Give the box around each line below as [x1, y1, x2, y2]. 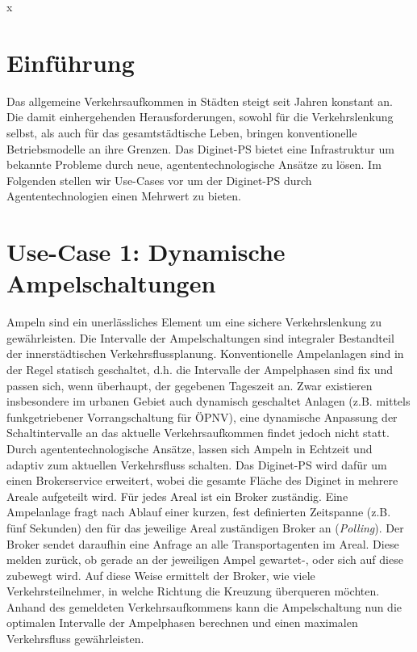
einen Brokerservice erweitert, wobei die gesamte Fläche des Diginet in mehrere [6, 472, 398, 489]
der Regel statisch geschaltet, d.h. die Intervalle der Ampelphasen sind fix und [6, 360, 394, 377]
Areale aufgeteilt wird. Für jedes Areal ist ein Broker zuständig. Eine [6, 487, 348, 504]
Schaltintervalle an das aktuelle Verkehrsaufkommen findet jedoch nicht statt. [6, 424, 390, 441]
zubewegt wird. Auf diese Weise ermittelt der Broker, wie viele [6, 566, 315, 583]
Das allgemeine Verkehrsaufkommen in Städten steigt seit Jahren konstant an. [6, 92, 393, 109]
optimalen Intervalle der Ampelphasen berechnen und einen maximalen [6, 614, 358, 631]
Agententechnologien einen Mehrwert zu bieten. [6, 187, 241, 204]
